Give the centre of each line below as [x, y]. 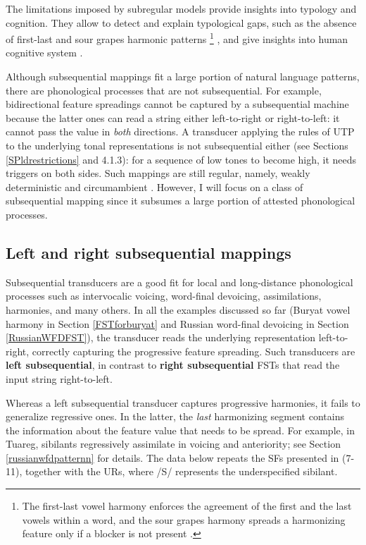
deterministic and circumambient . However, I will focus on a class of [154, 186]
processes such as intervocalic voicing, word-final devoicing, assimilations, [164, 296]
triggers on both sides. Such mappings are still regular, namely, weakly [158, 173]
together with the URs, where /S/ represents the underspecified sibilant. [181, 471]
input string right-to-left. [59, 378]
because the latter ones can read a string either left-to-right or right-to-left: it [173, 117]
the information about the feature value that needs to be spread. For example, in [180, 430]
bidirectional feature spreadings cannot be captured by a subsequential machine [177, 104]
